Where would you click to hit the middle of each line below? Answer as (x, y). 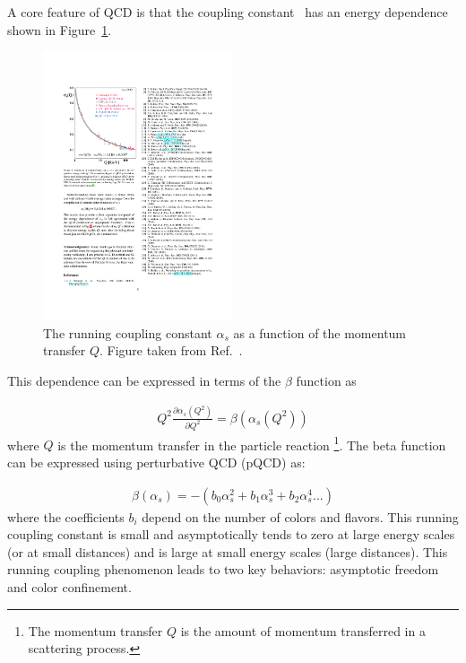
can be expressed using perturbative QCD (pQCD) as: (156, 462)
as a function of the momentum (320, 332)
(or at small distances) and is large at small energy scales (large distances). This (228, 551)
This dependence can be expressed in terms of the (144, 380)
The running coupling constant (128, 332)
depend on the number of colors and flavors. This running (300, 516)
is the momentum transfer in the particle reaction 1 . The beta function (252, 443)
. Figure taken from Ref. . (171, 350)
